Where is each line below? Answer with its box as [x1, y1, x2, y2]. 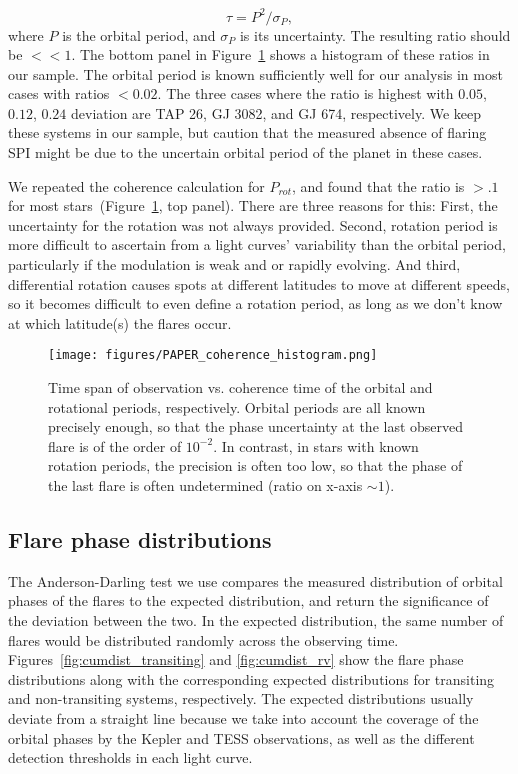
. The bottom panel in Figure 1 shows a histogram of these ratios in [71, 44, 490, 65]
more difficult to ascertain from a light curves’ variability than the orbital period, [8, 234, 506, 255]
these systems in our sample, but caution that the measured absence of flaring [8, 122, 487, 143]
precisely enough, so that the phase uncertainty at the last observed [48, 416, 464, 437]
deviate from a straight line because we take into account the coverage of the [8, 707, 479, 728]
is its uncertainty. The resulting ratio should [239, 24, 511, 45]
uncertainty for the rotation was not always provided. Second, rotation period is [8, 214, 498, 235]
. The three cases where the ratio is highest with [157, 83, 454, 104]
